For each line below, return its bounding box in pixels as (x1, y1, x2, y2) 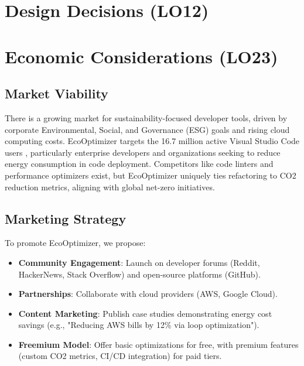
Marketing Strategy (5, 209, 127, 227)
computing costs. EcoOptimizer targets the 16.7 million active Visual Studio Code (5, 135, 300, 147)
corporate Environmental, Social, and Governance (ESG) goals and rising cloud (5, 123, 290, 135)
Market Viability (5, 84, 108, 102)
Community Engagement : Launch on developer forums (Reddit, (18, 256, 260, 268)
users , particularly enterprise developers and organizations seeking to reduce (5, 146, 281, 158)
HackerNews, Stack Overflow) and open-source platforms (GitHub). (18, 268, 261, 280)
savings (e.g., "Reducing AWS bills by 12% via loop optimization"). (18, 319, 259, 331)
